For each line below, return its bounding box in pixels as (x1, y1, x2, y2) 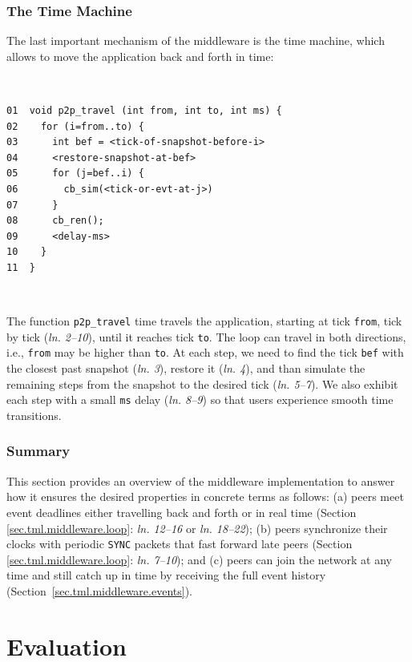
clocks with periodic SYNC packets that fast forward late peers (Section (6, 535, 353, 552)
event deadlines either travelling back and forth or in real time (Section (6, 503, 357, 520)
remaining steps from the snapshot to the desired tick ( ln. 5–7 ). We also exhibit (6, 375, 398, 392)
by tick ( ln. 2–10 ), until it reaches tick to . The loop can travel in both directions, (6, 328, 406, 345)
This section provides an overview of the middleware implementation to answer (6, 472, 395, 489)
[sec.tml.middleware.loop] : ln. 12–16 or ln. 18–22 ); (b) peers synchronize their (6, 519, 388, 536)
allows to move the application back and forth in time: (6, 47, 274, 64)
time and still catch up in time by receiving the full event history (6, 567, 326, 583)
